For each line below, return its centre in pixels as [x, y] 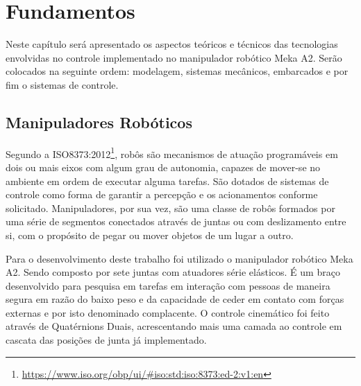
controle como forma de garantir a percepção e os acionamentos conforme [162, 194]
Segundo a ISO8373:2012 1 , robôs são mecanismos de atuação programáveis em [172, 152]
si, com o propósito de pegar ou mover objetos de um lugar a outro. [150, 235]
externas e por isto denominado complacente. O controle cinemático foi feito [168, 312]
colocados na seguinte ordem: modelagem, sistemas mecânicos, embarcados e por [177, 71]
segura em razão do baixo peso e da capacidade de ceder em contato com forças [175, 299]
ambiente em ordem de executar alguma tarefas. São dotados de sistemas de [167, 181]
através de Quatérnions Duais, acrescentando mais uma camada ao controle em [174, 326]
